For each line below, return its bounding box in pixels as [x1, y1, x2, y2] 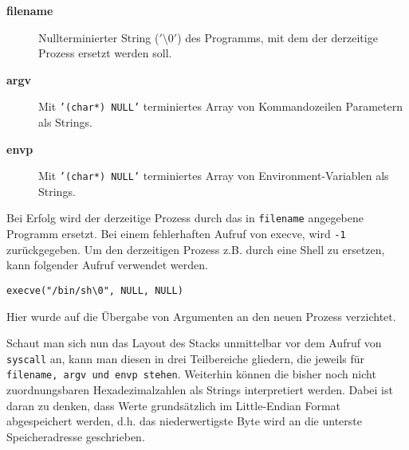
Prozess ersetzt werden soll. [38, 45, 172, 61]
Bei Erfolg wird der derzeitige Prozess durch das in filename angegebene [6, 209, 364, 226]
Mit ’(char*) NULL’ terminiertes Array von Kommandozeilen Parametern [38, 98, 403, 115]
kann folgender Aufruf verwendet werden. [6, 256, 208, 273]
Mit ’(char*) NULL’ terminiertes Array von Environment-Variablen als [38, 167, 389, 184]
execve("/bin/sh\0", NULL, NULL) [6, 284, 183, 296]
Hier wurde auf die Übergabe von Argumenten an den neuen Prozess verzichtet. [6, 307, 396, 324]
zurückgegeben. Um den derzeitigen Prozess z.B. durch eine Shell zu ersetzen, [6, 241, 385, 257]
